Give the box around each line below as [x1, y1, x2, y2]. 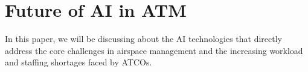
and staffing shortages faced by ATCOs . [5, 56, 152, 68]
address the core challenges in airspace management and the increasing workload [5, 44, 303, 56]
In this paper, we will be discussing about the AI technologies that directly [5, 32, 282, 45]
